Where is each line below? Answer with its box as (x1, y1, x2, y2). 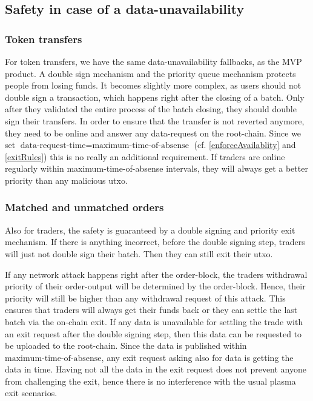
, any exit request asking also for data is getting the (101, 351, 294, 363)
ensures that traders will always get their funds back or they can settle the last (5, 303, 298, 316)
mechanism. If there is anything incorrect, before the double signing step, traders (5, 235, 305, 248)
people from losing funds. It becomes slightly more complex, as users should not (5, 79, 301, 92)
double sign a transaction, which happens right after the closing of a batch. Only (5, 90, 305, 103)
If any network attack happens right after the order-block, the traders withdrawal (5, 268, 308, 280)
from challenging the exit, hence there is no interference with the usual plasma (5, 374, 296, 387)
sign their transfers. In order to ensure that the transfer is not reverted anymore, (5, 114, 305, 127)
